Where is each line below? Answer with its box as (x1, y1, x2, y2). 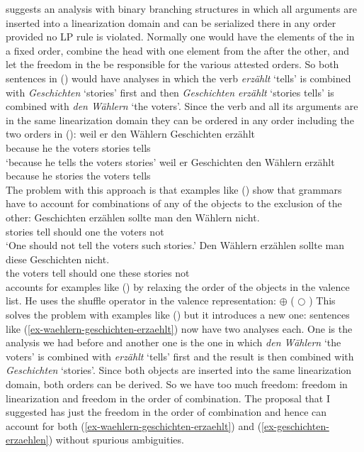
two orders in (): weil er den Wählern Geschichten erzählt (6, 126, 255, 141)
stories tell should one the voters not (6, 224, 164, 238)
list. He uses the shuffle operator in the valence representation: (6, 293, 277, 308)
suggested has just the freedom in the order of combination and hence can (6, 404, 327, 419)
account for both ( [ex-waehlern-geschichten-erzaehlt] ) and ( (6, 418, 262, 433)
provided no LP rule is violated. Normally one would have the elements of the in (6, 29, 355, 44)
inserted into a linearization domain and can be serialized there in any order (6, 15, 336, 30)
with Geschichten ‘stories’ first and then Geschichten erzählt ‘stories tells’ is (6, 84, 334, 99)
